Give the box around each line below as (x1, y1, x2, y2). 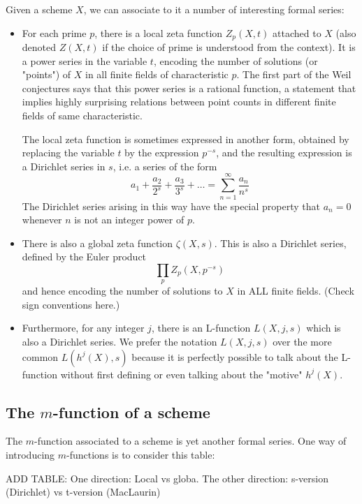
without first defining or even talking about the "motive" (60, 366, 303, 381)
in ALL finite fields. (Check (237, 283, 354, 298)
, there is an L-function (151, 320, 251, 335)
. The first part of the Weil (236, 67, 352, 82)
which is (306, 320, 341, 335)
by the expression (124, 145, 199, 160)
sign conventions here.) (22, 297, 120, 311)
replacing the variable (22, 145, 115, 160)
